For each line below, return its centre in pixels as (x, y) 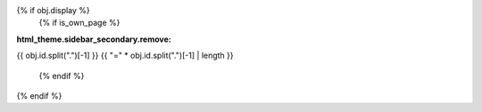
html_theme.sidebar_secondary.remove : (94, 39)
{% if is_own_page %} (79, 23)
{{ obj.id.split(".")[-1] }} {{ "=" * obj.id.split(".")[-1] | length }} (125, 56)
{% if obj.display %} (54, 10)
